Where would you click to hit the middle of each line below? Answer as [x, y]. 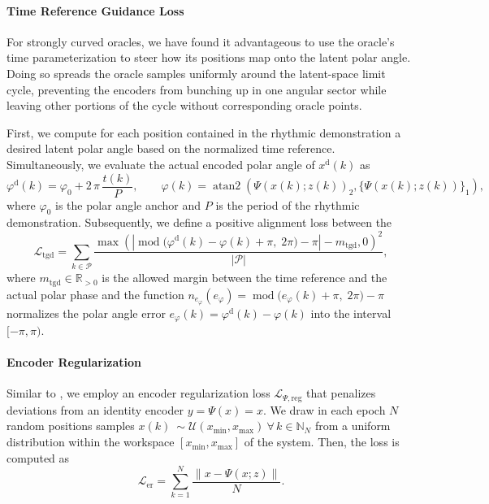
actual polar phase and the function [95, 294]
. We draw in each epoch [324, 409]
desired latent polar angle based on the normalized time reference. [171, 148]
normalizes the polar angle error [86, 313]
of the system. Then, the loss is [322, 442]
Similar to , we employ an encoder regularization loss [138, 393]
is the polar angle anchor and [128, 204]
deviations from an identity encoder [95, 409]
